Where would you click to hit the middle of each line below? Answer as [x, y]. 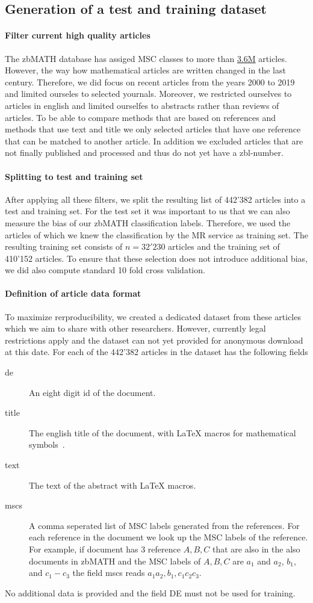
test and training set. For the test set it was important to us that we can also [147, 211]
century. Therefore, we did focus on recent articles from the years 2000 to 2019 [150, 82]
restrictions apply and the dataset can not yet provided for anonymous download [154, 340]
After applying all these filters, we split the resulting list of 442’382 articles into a [155, 199]
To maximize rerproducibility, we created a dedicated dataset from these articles [153, 316]
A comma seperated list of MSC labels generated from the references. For [164, 525]
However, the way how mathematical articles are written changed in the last [145, 70]
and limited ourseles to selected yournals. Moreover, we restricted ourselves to [148, 94]
